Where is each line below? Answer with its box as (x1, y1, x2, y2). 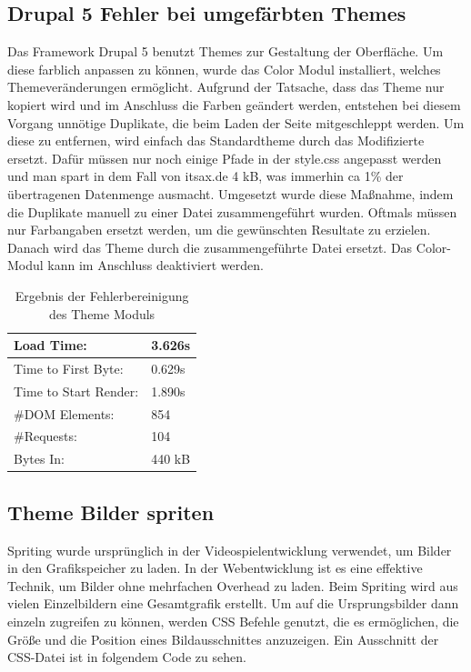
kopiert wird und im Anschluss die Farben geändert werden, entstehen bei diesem (7, 95, 461, 114)
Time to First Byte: (14, 358, 124, 377)
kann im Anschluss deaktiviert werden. (47, 256, 264, 275)
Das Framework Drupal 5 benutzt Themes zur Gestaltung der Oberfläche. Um (7, 42, 444, 61)
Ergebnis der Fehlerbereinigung (15, 286, 189, 305)
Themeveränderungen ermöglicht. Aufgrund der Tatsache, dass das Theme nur (7, 77, 445, 96)
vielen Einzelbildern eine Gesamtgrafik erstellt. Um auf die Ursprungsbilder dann (7, 594, 459, 613)
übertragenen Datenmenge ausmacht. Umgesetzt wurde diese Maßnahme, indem (7, 184, 454, 203)
